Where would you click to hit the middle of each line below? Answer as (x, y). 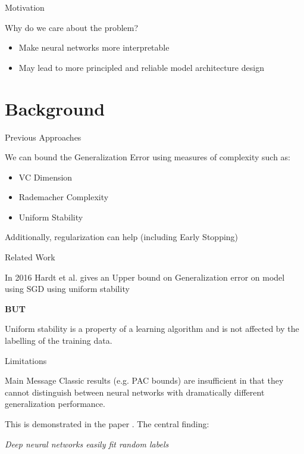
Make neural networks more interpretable (94, 47)
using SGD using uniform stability (67, 289)
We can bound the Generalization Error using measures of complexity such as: (148, 157)
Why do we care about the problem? (72, 27)
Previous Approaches (43, 137)
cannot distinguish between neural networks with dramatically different (135, 392)
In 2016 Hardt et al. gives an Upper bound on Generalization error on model (145, 277)
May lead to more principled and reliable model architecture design (141, 67)
